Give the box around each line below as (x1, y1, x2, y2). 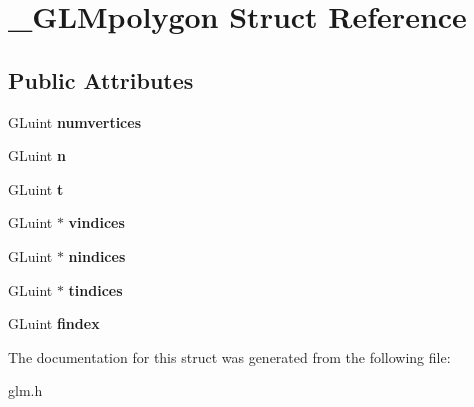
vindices (68, 212, 125, 233)
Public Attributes (8, 64, 194, 95)
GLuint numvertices (8, 111, 142, 132)
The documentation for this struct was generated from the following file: (8, 346, 451, 367)
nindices (68, 245, 126, 266)
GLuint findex (8, 313, 100, 334)
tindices (68, 279, 123, 300)
